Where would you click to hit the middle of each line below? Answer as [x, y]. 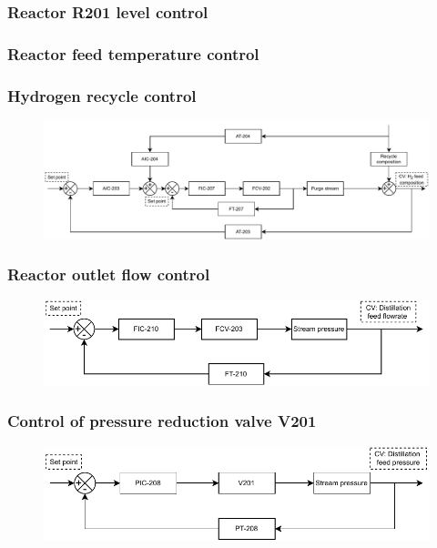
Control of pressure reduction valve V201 [162, 421]
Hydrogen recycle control [102, 95]
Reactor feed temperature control [133, 53]
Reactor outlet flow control [109, 274]
